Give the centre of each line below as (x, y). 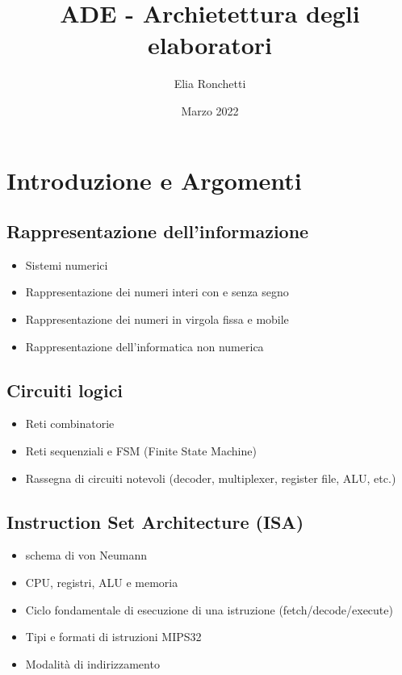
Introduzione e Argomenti (154, 180)
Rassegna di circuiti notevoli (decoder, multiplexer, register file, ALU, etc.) (211, 478)
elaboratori (210, 45)
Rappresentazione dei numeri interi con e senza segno (157, 292)
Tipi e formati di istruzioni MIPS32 (113, 637)
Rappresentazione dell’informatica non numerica (144, 346)
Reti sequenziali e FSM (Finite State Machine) (141, 451)
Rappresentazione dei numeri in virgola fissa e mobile (157, 319)
